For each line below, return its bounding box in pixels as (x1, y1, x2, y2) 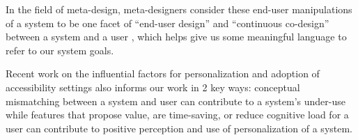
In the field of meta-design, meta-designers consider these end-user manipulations (6, 2, 352, 16)
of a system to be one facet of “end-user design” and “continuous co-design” (6, 15, 329, 30)
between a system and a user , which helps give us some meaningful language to (6, 29, 347, 44)
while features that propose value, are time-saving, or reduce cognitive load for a (6, 107, 349, 122)
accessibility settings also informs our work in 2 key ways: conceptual (6, 79, 300, 94)
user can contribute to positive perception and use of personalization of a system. (6, 120, 353, 135)
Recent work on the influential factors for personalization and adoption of (6, 66, 320, 81)
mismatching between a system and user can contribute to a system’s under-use (6, 93, 345, 108)
